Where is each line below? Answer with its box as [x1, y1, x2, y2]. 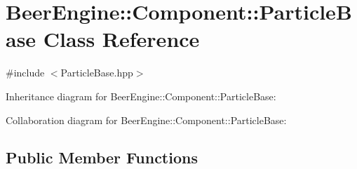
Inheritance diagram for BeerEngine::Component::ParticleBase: [6, 88, 276, 103]
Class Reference [43, 25, 200, 53]
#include [6, 65, 45, 80]
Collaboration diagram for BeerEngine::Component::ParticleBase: [6, 112, 287, 127]
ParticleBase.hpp [60, 65, 133, 80]
